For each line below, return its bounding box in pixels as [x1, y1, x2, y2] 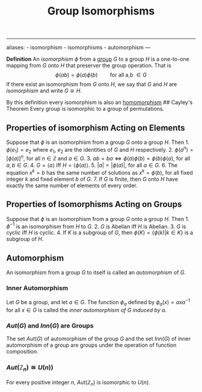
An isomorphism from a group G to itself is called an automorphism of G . [6, 269, 186, 276]
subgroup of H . [6, 235, 44, 243]
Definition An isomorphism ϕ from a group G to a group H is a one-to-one [6, 55, 189, 63]
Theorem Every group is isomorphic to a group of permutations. [6, 105, 164, 113]
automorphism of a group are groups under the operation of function [6, 341, 177, 349]
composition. [6, 348, 39, 355]
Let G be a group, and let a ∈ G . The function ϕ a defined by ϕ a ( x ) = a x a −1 [6, 297, 191, 307]
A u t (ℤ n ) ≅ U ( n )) [6, 363, 54, 373]
